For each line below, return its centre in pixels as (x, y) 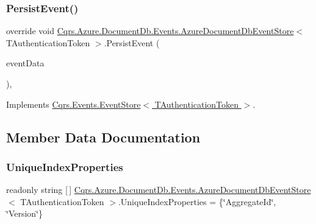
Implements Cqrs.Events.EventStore (74, 104)
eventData (25, 63)
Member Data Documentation (103, 137)
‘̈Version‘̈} (25, 213)
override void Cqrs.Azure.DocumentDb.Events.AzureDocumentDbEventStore (150, 31)
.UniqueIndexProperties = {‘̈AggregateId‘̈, (197, 201)
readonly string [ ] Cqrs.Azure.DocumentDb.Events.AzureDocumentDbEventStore (159, 190)
